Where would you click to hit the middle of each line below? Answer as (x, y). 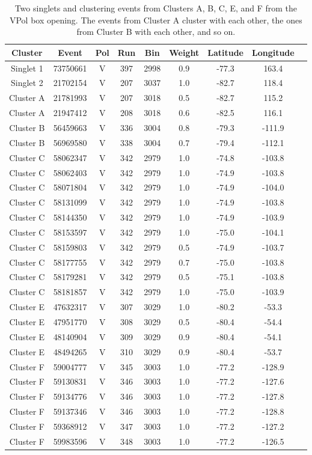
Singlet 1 (27, 68)
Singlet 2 (27, 83)
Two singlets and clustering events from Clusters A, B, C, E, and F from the (156, 8)
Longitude (273, 52)
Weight (184, 52)
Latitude (225, 52)
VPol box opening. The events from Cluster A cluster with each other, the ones (156, 20)
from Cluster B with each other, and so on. (156, 32)
